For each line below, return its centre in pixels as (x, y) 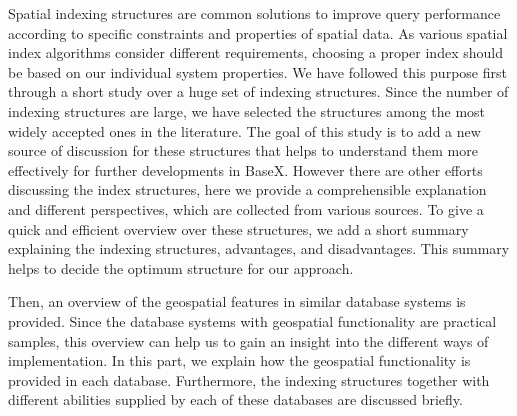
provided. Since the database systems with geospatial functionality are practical (252, 320)
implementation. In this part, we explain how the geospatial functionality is (239, 360)
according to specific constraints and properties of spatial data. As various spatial (258, 32)
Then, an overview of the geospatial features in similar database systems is (237, 301)
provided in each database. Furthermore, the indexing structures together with (249, 379)
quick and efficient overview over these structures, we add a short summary (238, 228)
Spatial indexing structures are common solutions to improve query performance (254, 13)
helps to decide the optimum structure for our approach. (181, 267)
